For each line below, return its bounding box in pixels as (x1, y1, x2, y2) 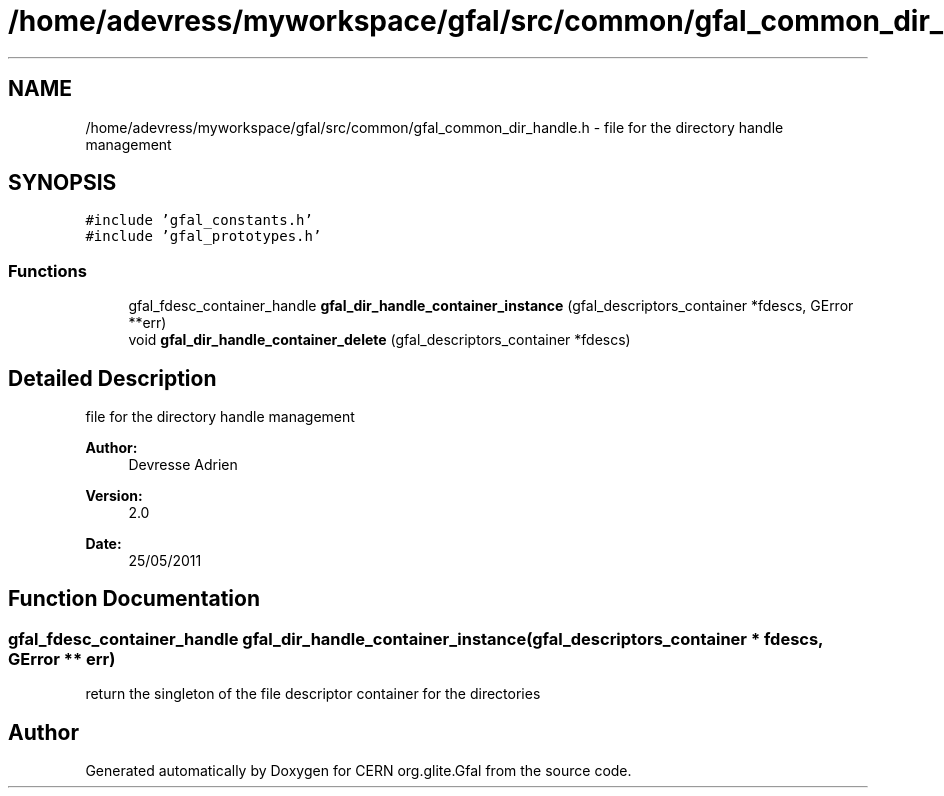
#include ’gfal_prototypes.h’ (85, 228, 322, 245)
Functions (8, 260, 87, 281)
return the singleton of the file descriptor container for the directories (85, 685, 541, 703)
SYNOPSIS (8, 170, 117, 196)
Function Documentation (8, 586, 260, 612)
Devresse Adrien (128, 456, 238, 474)
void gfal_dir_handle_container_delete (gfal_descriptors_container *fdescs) (128, 331, 631, 349)
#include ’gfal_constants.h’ (85, 212, 313, 229)
